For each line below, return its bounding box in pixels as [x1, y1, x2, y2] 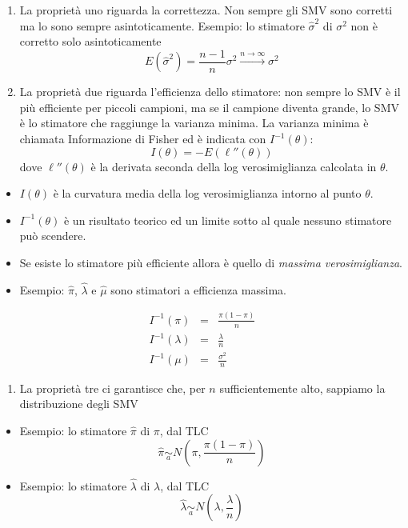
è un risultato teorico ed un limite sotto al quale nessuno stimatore [63, 211, 392, 228]
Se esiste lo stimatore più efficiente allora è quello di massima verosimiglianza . [19, 254, 402, 270]
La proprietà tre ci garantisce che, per [19, 379, 206, 396]
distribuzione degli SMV [19, 395, 138, 412]
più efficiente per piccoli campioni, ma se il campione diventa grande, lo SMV [19, 98, 399, 115]
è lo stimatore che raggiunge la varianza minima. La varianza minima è [19, 114, 369, 131]
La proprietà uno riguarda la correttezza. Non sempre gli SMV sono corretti [19, 2, 393, 18]
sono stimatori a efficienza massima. [110, 281, 286, 298]
